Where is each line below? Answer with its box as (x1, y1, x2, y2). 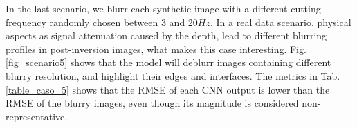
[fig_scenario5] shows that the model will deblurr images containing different (6, 55, 331, 70)
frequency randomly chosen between (6, 14, 158, 29)
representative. (6, 109, 68, 123)
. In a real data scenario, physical (210, 14, 351, 29)
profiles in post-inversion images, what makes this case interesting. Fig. (6, 41, 306, 56)
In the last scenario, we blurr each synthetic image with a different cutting (6, 1, 321, 15)
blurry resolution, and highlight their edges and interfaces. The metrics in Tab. (6, 68, 340, 83)
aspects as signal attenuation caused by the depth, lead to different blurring (6, 28, 327, 43)
